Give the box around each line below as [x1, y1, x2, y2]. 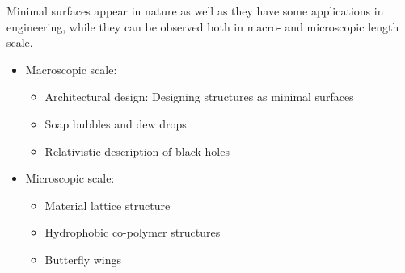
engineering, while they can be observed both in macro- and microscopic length [6, 18, 399, 35]
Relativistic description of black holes [44, 142, 230, 159]
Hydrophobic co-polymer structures [44, 224, 221, 241]
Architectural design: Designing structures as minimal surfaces [44, 88, 354, 105]
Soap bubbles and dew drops [44, 115, 187, 132]
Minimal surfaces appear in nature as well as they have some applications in [6, 2, 384, 19]
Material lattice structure [44, 196, 171, 213]
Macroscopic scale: [25, 61, 117, 78]
